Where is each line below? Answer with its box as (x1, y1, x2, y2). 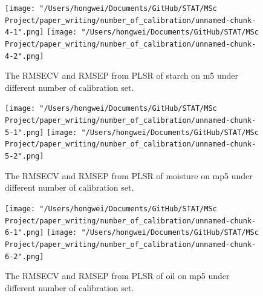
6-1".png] (5, 228, 44, 237)
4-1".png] (5, 28, 44, 37)
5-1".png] (5, 128, 44, 137)
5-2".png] (5, 152, 44, 161)
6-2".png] (5, 252, 44, 261)
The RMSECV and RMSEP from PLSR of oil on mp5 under (5, 269, 230, 282)
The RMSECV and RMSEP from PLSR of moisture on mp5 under (5, 169, 253, 182)
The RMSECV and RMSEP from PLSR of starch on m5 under (5, 69, 239, 82)
